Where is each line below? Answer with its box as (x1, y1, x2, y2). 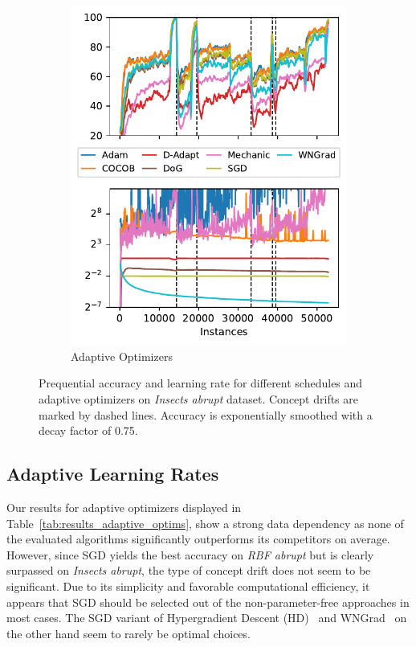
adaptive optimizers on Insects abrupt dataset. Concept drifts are (39, 391, 359, 407)
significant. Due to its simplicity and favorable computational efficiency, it (6, 578, 370, 595)
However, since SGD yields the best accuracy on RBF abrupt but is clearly (6, 546, 374, 563)
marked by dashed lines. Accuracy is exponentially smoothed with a (39, 406, 373, 423)
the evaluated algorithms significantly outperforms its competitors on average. (6, 530, 390, 547)
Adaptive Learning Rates (6, 461, 219, 486)
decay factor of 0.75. (39, 422, 138, 439)
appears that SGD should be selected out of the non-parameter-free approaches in (6, 593, 410, 610)
